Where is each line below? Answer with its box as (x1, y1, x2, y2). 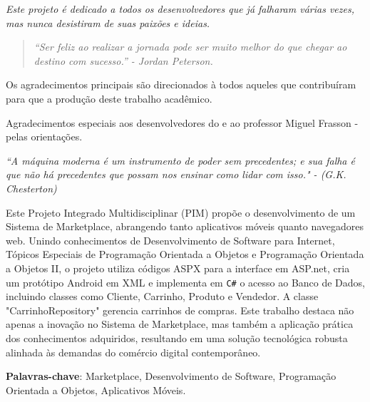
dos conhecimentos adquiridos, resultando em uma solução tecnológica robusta (6, 330, 348, 345)
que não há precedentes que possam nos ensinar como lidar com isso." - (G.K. (6, 167, 346, 182)
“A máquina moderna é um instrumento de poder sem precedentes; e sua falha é (6, 153, 355, 167)
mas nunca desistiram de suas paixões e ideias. (6, 15, 210, 30)
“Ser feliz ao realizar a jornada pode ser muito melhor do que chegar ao (34, 39, 347, 54)
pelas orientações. (6, 129, 83, 144)
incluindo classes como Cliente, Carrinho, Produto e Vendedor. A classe (6, 289, 319, 304)
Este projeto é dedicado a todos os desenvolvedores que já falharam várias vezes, (6, 1, 354, 16)
